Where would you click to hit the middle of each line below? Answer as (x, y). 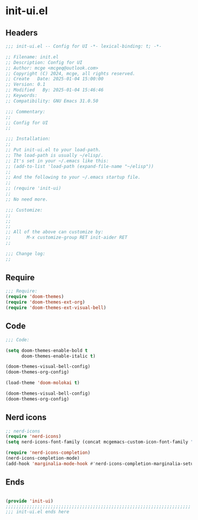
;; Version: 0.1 (25, 85)
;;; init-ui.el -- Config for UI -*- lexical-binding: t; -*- (84, 46)
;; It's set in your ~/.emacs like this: (57, 161)
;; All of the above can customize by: (55, 232)
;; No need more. (27, 199)
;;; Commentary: (25, 112)
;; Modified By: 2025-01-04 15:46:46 (55, 90)
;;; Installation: (28, 139)
